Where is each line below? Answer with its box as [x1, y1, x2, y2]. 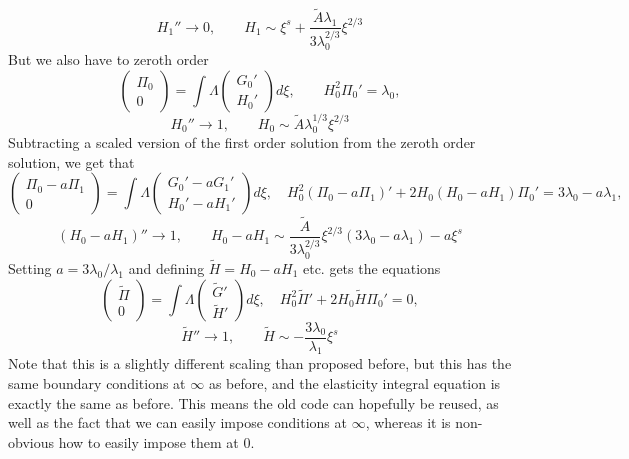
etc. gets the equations [302, 257, 441, 278]
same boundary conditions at [8, 373, 186, 393]
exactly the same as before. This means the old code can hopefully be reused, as [8, 392, 499, 413]
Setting [8, 257, 52, 278]
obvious [8, 431, 54, 452]
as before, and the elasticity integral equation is [208, 373, 501, 393]
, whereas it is [365, 412, 451, 433]
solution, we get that [8, 151, 135, 172]
